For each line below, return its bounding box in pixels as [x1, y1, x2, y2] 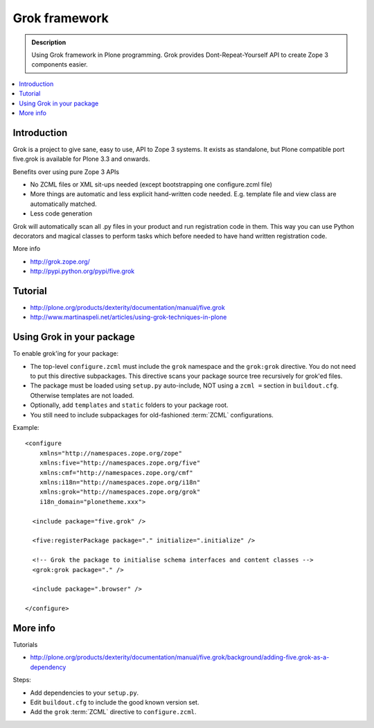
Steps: [12, 676, 31, 684]
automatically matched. [30, 200, 97, 208]
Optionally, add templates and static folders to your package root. [30, 401, 229, 409]
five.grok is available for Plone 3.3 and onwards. [12, 155, 150, 163]
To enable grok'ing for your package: [12, 349, 119, 358]
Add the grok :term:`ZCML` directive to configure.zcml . [30, 708, 197, 716]
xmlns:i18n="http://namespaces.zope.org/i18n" [39, 478, 201, 486]
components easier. [31, 60, 88, 69]
